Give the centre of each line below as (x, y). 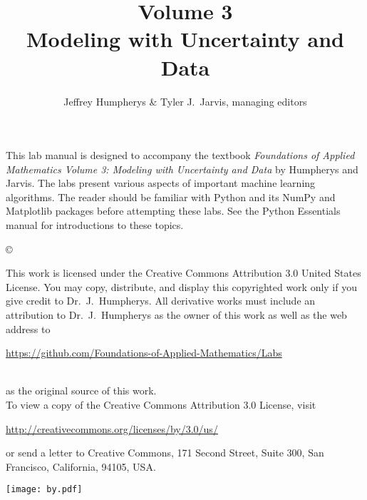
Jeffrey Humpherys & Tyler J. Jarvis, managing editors (185, 101)
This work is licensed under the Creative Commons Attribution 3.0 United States (183, 273)
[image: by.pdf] (44, 490)
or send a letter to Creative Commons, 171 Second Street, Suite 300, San (165, 453)
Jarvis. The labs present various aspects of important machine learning (161, 183)
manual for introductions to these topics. (95, 225)
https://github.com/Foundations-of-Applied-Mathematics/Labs (144, 353)
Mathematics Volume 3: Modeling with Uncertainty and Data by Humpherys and (182, 169)
